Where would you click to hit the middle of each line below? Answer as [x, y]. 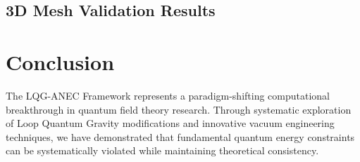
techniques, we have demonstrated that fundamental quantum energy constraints [180, 136]
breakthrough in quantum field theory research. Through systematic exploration [179, 109]
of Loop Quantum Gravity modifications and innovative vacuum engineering [170, 123]
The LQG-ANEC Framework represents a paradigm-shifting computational [168, 95]
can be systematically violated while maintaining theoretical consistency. [162, 150]
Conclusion [60, 61]
